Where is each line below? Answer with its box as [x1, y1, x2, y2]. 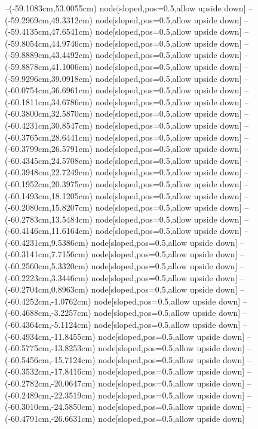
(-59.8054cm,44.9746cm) [5, 36, 93, 49]
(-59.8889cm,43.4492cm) [5, 48, 93, 61]
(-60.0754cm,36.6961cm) [5, 84, 93, 96]
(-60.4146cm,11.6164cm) [5, 224, 93, 237]
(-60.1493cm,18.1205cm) [5, 189, 93, 202]
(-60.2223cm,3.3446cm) [5, 271, 88, 284]
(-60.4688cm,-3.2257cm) [5, 306, 91, 319]
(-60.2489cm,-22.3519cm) [5, 388, 96, 401]
